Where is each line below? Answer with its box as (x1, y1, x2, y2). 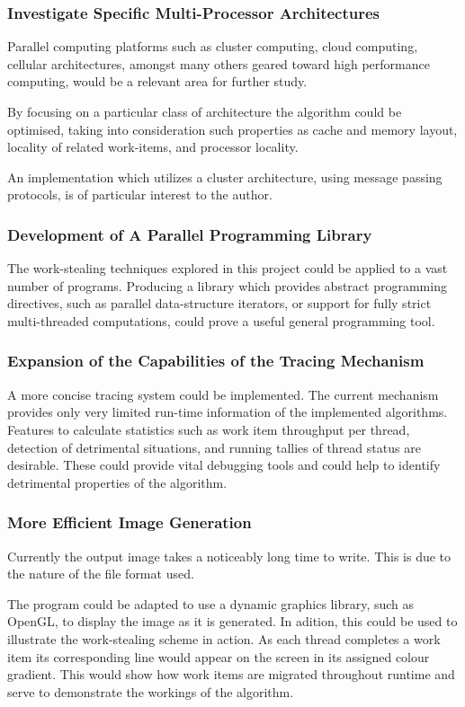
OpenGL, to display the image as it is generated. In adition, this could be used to (7, 612, 458, 631)
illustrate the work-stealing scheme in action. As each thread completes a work (7, 629, 441, 648)
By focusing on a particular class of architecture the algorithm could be (7, 102, 402, 120)
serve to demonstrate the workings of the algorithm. (7, 682, 294, 701)
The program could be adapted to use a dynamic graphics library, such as (7, 594, 415, 613)
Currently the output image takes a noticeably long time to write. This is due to (7, 546, 452, 565)
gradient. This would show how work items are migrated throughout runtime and (7, 665, 455, 684)
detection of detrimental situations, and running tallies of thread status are (7, 437, 421, 456)
